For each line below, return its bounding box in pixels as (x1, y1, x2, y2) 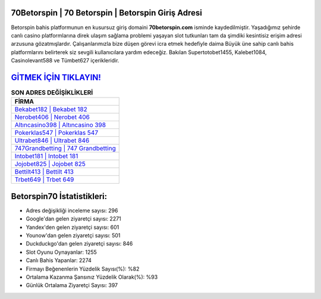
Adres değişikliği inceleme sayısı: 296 (26, 207, 118, 214)
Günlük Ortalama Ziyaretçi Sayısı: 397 (26, 282, 118, 289)
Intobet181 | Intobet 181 (14, 152, 78, 160)
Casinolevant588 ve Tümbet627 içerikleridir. (11, 57, 119, 64)
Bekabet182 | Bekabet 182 (14, 105, 87, 114)
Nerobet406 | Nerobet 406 (14, 113, 90, 121)
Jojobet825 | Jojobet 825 (14, 160, 86, 168)
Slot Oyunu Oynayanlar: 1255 (26, 248, 97, 256)
